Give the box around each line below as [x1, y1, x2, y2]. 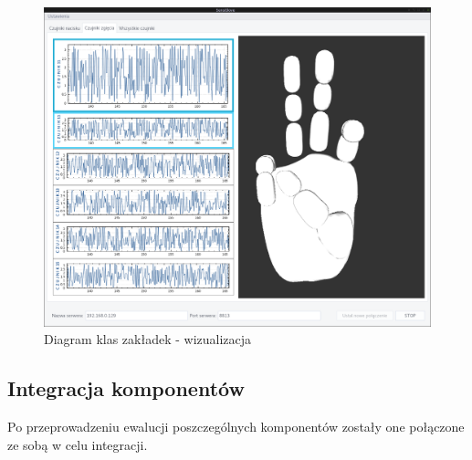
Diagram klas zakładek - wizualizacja [44, 329, 252, 349]
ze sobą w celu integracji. [7, 434, 148, 454]
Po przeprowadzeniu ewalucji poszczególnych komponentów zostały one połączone [7, 417, 465, 436]
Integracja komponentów [7, 374, 245, 402]
